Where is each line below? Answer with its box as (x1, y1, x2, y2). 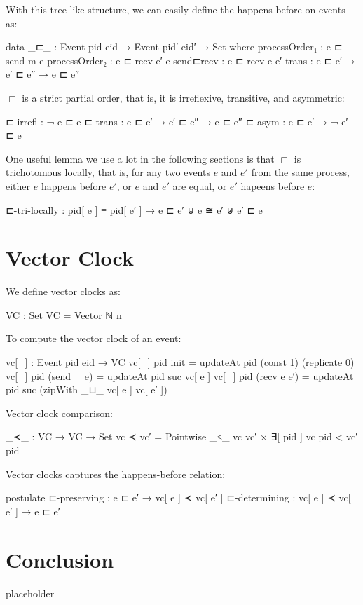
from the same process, (251, 165, 350, 179)
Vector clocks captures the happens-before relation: (6, 466, 226, 481)
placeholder (6, 585, 55, 600)
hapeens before (240, 178, 305, 193)
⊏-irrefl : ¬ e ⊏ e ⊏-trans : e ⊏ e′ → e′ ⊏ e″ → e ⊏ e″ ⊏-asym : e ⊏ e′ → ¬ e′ (6, 114, 348, 128)
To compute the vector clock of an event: (6, 331, 181, 346)
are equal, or (172, 178, 227, 193)
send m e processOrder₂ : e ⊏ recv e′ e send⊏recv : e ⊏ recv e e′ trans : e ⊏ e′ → (6, 53, 355, 67)
